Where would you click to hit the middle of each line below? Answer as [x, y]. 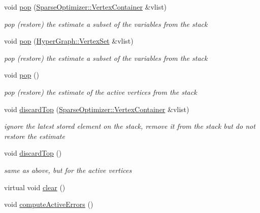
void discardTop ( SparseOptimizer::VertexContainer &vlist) [97, 109]
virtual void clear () [35, 187]
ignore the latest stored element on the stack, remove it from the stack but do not [130, 126]
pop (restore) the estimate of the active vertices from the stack [101, 92]
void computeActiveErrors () [49, 204]
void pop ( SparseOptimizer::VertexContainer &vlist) [86, 7]
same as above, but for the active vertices [68, 170]
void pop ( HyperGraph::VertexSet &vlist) [69, 41]
